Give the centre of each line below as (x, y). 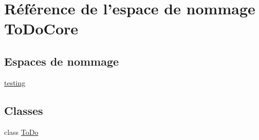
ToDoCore (41, 28)
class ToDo (21, 132)
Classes (24, 110)
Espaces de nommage (62, 61)
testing (15, 82)
